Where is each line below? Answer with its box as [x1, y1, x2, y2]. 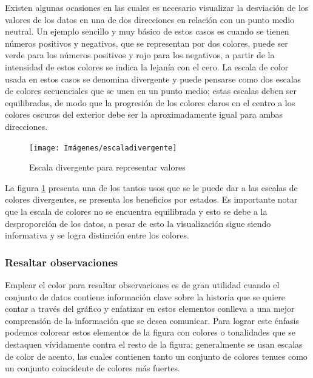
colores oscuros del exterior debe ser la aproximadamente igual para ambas [5, 108, 283, 121]
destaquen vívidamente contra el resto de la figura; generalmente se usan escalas [5, 337, 303, 350]
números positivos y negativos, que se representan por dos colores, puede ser [5, 36, 288, 49]
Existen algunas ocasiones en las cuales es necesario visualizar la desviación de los [5, 1, 309, 13]
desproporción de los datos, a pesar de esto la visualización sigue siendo [5, 217, 271, 229]
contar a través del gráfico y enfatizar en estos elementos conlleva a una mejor [5, 302, 295, 315]
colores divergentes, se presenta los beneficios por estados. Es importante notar [5, 193, 298, 206]
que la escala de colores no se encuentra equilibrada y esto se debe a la [5, 204, 268, 217]
